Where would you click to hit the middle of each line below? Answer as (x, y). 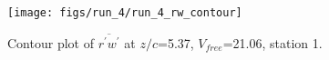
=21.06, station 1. (272, 42)
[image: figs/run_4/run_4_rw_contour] (125, 13)
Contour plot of (51, 42)
